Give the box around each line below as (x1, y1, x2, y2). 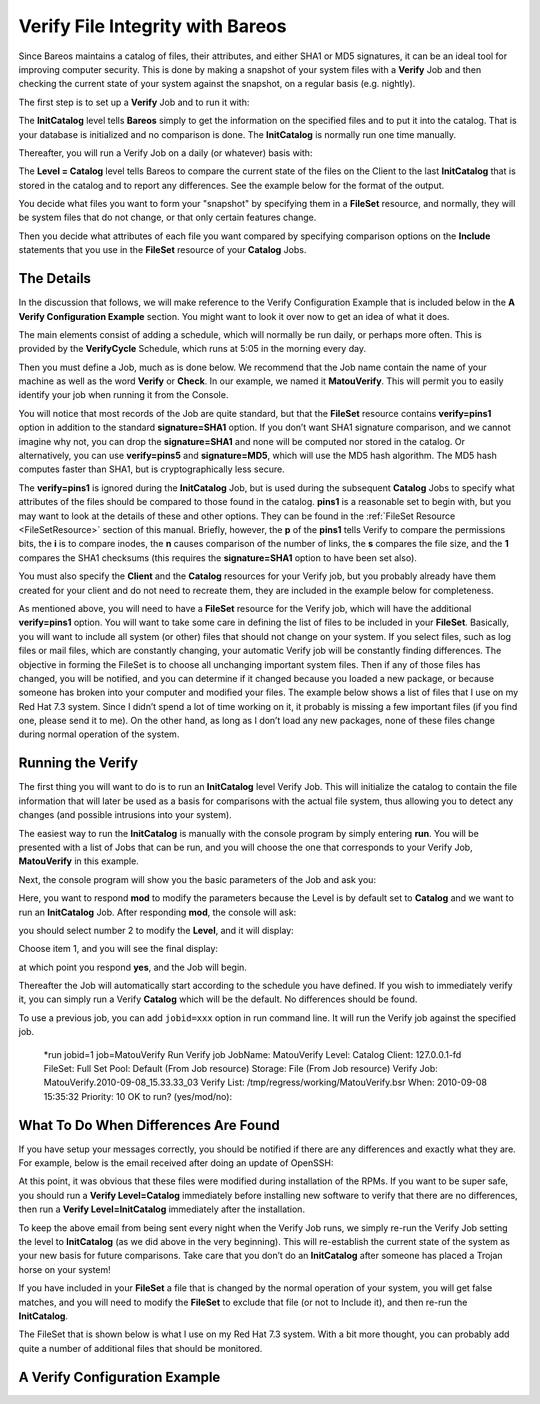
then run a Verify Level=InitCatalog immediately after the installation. (18, 1203, 305, 1215)
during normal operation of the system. (18, 728, 180, 740)
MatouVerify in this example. (18, 855, 139, 867)
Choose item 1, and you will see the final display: (18, 943, 219, 955)
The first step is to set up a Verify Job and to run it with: (18, 96, 250, 108)
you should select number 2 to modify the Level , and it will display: (18, 924, 294, 936)
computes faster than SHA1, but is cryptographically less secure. (18, 463, 285, 475)
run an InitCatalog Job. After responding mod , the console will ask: (18, 906, 297, 918)
